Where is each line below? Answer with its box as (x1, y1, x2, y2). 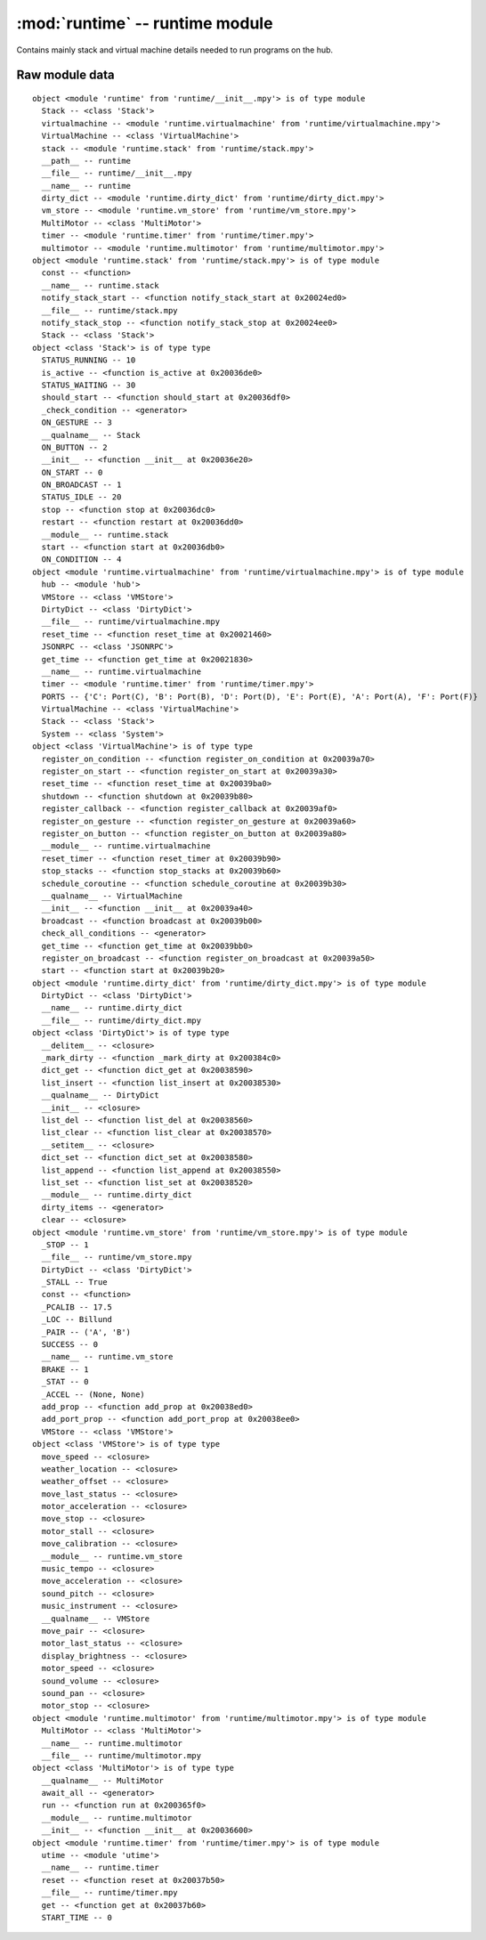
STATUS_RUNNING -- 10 (41, 355, 136, 365)
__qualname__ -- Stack (41, 430, 141, 440)
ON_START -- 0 (41, 467, 103, 477)
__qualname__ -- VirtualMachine (41, 890, 182, 901)
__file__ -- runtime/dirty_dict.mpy (41, 1015, 202, 1026)
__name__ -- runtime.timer (41, 1863, 159, 1873)
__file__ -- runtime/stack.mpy (41, 305, 178, 315)
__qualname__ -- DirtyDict (41, 1091, 159, 1100)
